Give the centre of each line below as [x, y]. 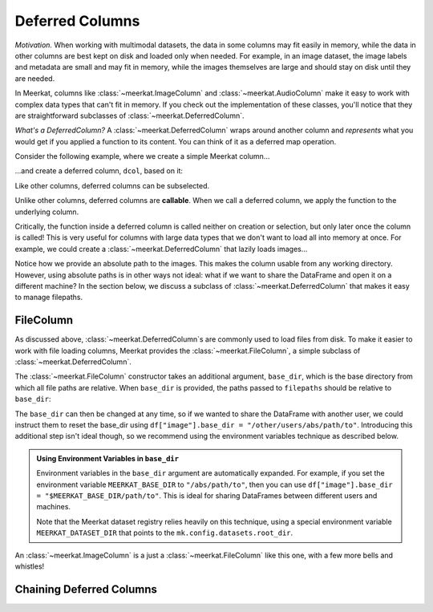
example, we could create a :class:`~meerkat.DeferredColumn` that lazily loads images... [161, 249]
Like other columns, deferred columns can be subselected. [112, 185]
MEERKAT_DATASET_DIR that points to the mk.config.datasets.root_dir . [165, 533]
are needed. [35, 78]
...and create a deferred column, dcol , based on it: [99, 171]
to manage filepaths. [49, 298]
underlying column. [47, 212]
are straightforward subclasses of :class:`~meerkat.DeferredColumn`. [129, 116]
